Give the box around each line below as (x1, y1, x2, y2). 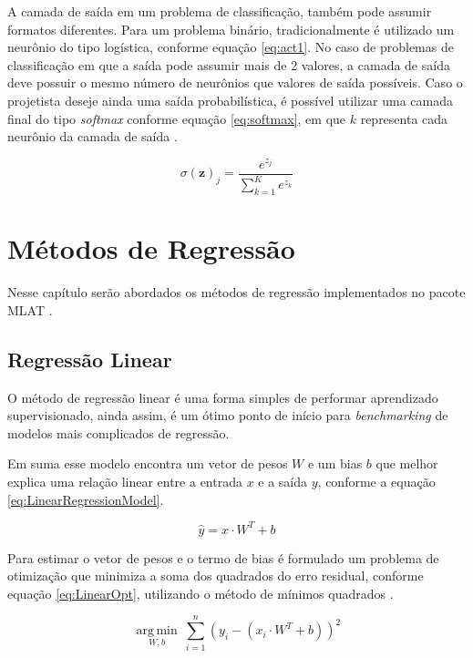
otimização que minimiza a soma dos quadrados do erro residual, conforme (7, 566, 424, 585)
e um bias (307, 454, 363, 473)
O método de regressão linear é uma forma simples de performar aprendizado (7, 387, 438, 406)
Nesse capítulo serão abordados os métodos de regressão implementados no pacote (7, 283, 466, 302)
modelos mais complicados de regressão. (7, 423, 230, 442)
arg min (136, 624, 178, 638)
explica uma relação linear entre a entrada (7, 471, 242, 490)
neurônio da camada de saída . (7, 127, 178, 146)
